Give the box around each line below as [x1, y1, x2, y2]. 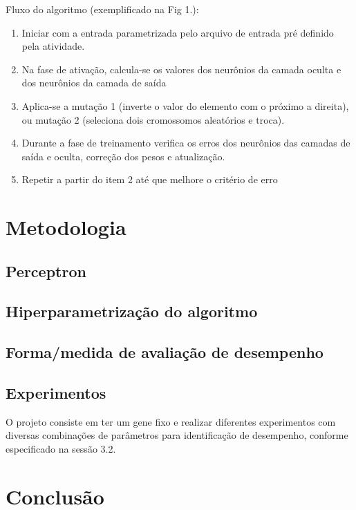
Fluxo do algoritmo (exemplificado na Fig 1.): [6, 2, 199, 16]
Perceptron [6, 260, 86, 281]
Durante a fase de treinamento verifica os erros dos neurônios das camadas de [21, 135, 350, 150]
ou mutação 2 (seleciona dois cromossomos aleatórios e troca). [21, 112, 285, 126]
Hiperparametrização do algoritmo [6, 301, 258, 322]
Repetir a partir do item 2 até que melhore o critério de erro [21, 172, 278, 187]
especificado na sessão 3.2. [6, 442, 116, 456]
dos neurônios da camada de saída [21, 75, 167, 90]
